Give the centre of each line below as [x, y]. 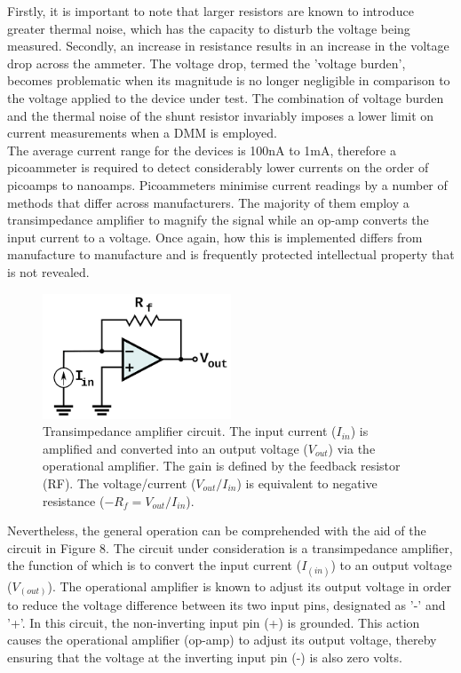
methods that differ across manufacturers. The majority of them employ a [208, 202]
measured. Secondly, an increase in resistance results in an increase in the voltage [228, 46]
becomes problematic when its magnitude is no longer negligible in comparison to [229, 80]
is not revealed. [48, 271]
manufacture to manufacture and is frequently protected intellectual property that [231, 254]
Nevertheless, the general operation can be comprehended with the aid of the [217, 530]
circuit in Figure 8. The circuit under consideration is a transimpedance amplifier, [230, 547]
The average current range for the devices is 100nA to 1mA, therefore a [202, 150]
